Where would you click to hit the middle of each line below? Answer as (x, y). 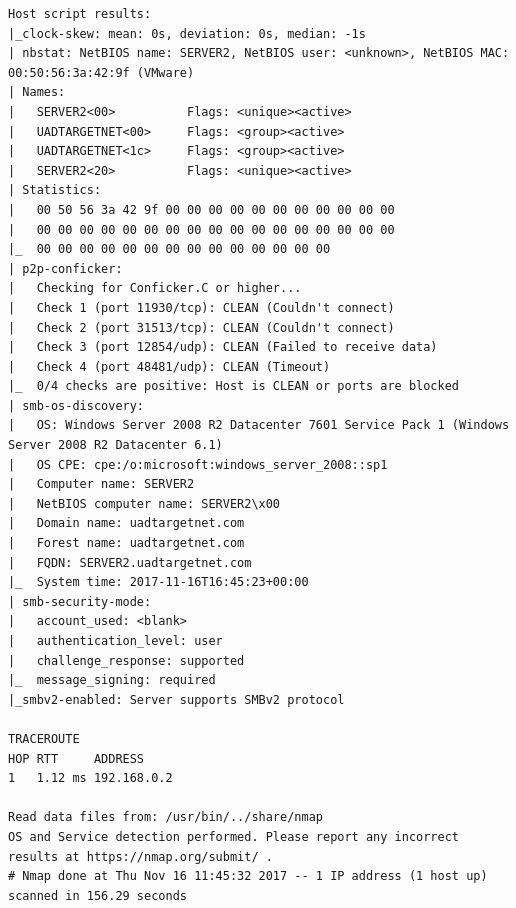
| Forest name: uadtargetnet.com (126, 543)
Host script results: (80, 14)
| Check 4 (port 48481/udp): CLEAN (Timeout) (169, 366)
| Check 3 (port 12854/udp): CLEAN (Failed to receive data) (223, 347)
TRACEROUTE (44, 738)
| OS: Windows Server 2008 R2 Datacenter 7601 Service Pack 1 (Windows (259, 425)
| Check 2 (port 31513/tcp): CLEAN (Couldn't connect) (201, 327)
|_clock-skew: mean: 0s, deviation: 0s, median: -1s (187, 33)
